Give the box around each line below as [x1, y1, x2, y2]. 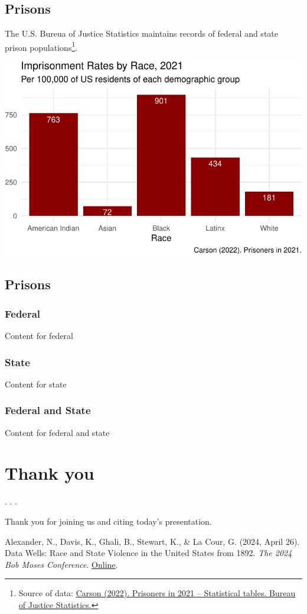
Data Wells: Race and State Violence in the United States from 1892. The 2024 [5, 547, 292, 559]
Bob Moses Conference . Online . [5, 558, 118, 570]
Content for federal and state [5, 426, 110, 438]
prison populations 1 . [5, 39, 78, 53]
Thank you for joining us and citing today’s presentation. [5, 515, 212, 528]
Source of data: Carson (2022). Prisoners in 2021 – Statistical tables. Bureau [18, 587, 296, 599]
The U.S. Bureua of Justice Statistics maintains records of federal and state [5, 27, 278, 40]
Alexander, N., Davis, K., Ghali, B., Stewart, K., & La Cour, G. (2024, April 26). [5, 535, 300, 547]
